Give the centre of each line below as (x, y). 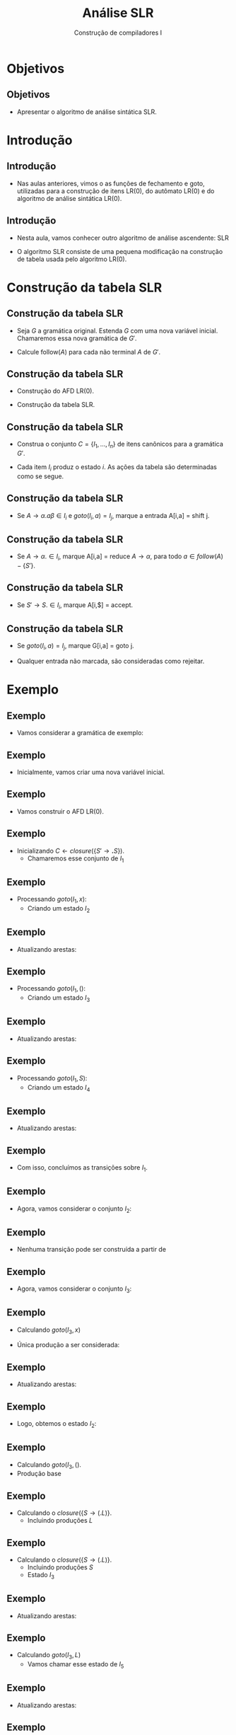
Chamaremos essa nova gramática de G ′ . (77, 338)
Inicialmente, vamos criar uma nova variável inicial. (91, 772)
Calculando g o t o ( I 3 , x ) (49, 1330)
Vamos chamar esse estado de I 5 (76, 1665)
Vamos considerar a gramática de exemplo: (80, 733)
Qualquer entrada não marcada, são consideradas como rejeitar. (111, 661)
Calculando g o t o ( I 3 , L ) (49, 1656)
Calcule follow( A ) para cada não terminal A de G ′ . (89, 352)
